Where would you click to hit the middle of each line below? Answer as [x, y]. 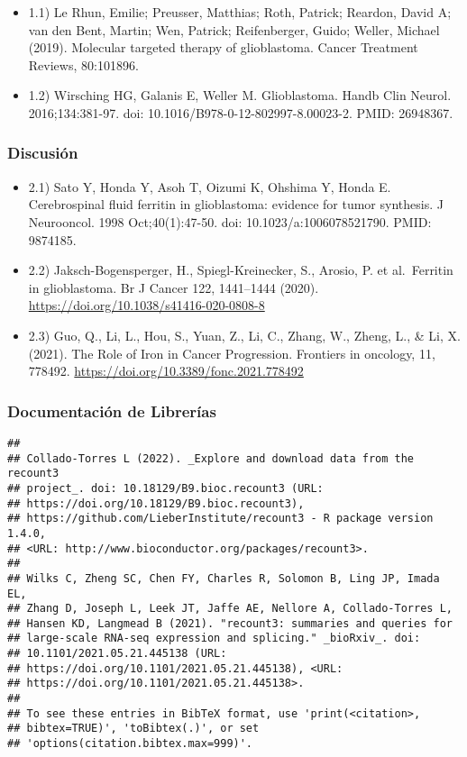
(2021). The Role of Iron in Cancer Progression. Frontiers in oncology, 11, [232, 353]
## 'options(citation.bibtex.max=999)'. [130, 744]
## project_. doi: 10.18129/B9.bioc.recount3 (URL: [165, 488]
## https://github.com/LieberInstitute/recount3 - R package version [220, 519]
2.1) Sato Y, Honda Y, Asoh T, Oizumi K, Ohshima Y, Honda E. [210, 186]
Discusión [43, 153]
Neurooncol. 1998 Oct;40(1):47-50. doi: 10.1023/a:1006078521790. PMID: [230, 221]
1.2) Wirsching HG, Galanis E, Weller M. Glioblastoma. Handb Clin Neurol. [240, 95]
